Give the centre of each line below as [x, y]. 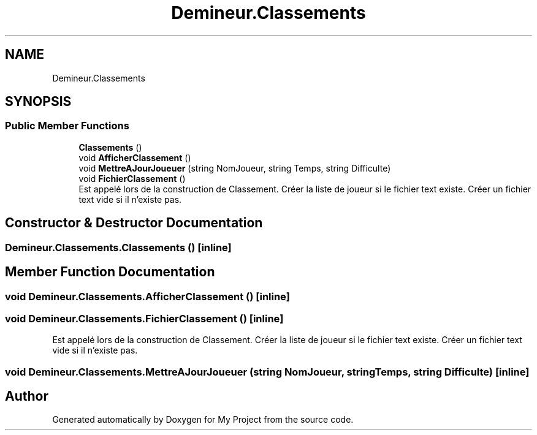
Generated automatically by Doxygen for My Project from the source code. [203, 420]
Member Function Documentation [110, 272]
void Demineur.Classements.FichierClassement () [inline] [144, 318]
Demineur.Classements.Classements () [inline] [118, 247]
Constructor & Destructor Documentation [134, 223]
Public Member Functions [67, 126]
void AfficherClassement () [135, 157]
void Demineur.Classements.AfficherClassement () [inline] [147, 296]
